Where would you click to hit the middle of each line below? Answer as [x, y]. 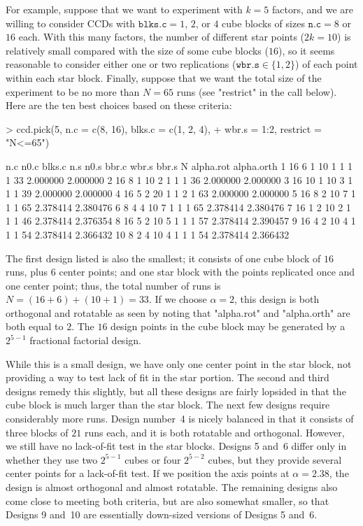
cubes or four [153, 459]
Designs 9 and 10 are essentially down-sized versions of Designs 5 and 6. [162, 514]
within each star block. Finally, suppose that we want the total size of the [164, 77]
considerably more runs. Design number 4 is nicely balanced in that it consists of [180, 419]
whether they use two [52, 459]
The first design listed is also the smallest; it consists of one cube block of [163, 258]
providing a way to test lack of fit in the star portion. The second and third [168, 377]
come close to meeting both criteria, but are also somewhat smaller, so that [168, 500]
